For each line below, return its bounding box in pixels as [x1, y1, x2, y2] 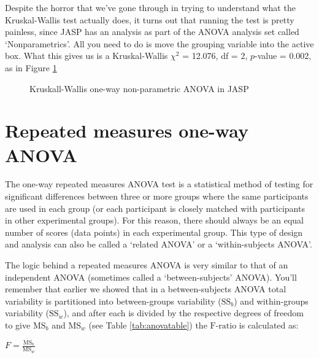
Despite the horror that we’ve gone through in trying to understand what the [5, 1, 296, 14]
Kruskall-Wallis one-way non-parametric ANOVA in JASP [29, 82, 249, 95]
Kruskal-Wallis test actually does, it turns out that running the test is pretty [5, 13, 294, 26]
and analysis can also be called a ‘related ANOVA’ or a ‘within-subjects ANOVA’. [5, 238, 312, 251]
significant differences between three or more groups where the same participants [5, 190, 309, 203]
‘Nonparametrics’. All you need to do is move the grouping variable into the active [5, 37, 314, 50]
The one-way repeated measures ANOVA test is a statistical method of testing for [5, 177, 313, 190]
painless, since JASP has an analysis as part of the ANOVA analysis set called [5, 25, 299, 38]
